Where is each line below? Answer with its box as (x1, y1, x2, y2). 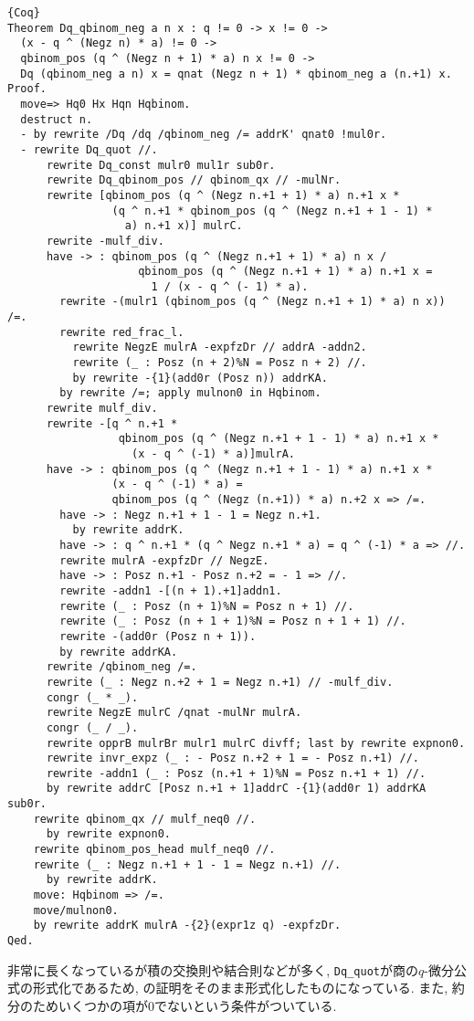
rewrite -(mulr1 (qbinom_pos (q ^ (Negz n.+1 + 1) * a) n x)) (59, 295, 446, 309)
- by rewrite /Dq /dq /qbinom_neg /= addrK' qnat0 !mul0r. (20, 128, 387, 142)
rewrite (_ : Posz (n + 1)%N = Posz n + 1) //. (59, 599, 354, 613)
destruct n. (20, 112, 93, 126)
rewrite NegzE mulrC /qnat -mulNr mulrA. (46, 706, 302, 720)
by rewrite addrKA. (59, 645, 178, 658)
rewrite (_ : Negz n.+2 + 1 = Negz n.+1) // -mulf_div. (46, 675, 394, 689)
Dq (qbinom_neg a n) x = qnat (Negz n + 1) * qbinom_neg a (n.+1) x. (20, 67, 452, 80)
